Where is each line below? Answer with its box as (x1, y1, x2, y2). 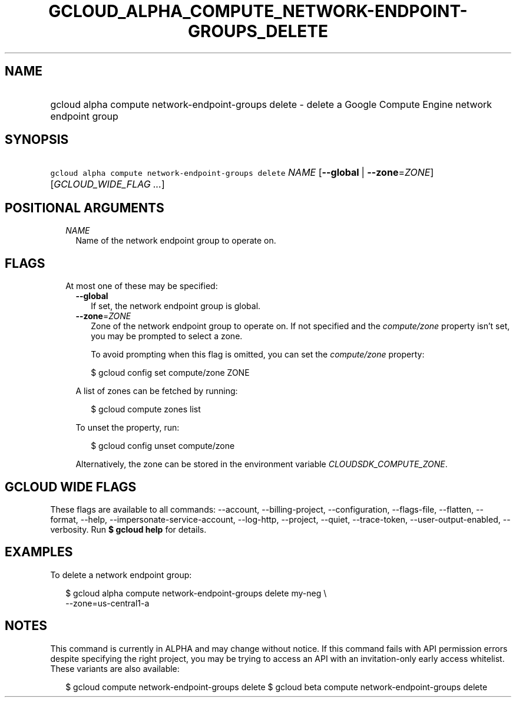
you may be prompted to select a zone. (91, 331, 243, 342)
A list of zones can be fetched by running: (75, 386, 238, 396)
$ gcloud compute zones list (91, 404, 201, 415)
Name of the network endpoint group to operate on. (75, 235, 276, 246)
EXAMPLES (5, 544, 73, 560)
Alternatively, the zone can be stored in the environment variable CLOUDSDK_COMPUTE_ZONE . (75, 459, 448, 470)
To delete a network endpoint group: (50, 569, 192, 580)
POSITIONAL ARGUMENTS (5, 200, 164, 215)
